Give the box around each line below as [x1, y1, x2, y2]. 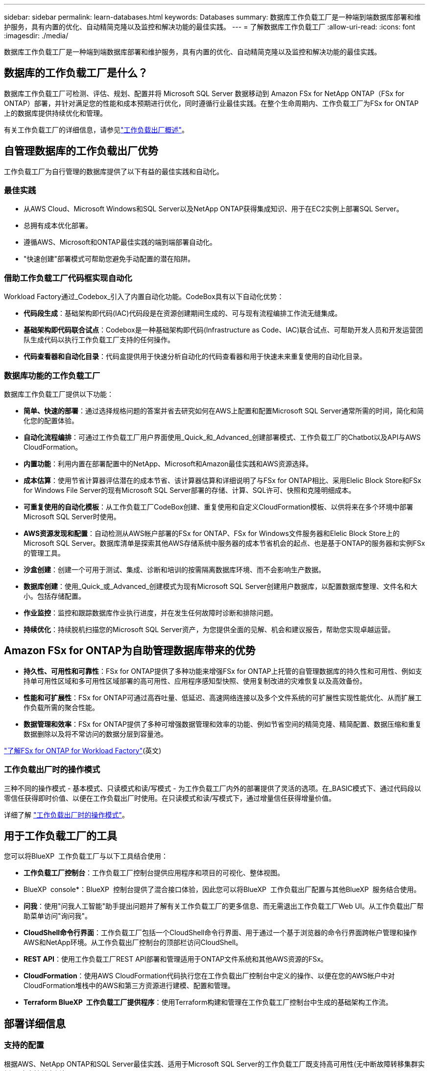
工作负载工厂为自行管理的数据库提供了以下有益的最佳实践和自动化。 [4, 167, 223, 176]
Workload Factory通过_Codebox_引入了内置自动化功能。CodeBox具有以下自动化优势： [4, 292, 284, 301]
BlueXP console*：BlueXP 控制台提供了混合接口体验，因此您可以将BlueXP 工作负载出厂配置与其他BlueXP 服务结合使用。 [24, 885, 421, 894]
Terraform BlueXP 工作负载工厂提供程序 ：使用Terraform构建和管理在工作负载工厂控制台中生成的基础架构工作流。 [24, 998, 393, 1007]
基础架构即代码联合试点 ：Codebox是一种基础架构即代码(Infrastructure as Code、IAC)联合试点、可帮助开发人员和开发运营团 [24, 326, 423, 334]
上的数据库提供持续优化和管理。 [4, 108, 107, 117]
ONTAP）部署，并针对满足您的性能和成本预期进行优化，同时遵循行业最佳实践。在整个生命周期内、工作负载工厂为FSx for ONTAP [4, 99, 419, 107]
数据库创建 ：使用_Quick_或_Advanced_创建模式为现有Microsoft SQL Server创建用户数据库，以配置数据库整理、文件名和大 [24, 582, 418, 590]
